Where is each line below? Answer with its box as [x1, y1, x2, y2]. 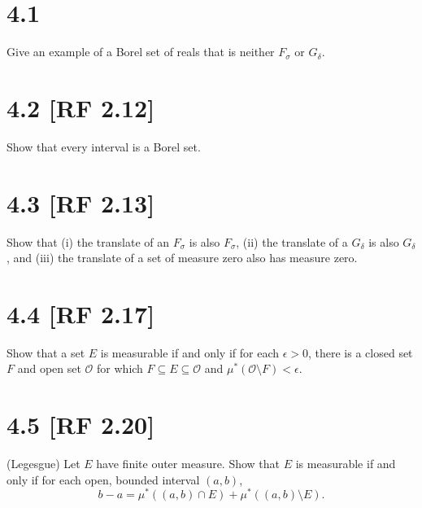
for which [97, 360, 143, 377]
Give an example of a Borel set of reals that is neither [7, 43, 275, 60]
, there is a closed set [308, 344, 413, 361]
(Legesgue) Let [7, 455, 80, 472]
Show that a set [7, 344, 85, 361]
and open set [17, 360, 81, 377]
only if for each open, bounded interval [7, 471, 200, 488]
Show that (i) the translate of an [7, 233, 170, 250]
